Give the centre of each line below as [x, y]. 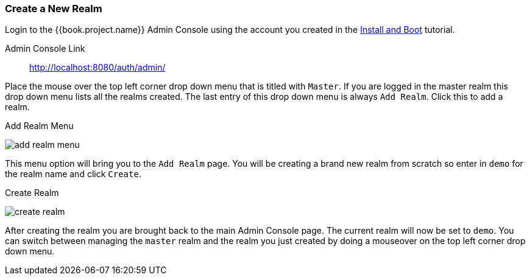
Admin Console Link [45, 49]
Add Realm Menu [39, 126]
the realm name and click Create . [73, 174]
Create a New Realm [54, 9]
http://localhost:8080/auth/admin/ [97, 68]
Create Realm [32, 193]
